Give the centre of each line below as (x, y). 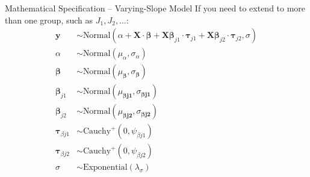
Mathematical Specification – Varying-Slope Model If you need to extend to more (155, 8)
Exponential (105, 168)
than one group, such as (49, 20)
